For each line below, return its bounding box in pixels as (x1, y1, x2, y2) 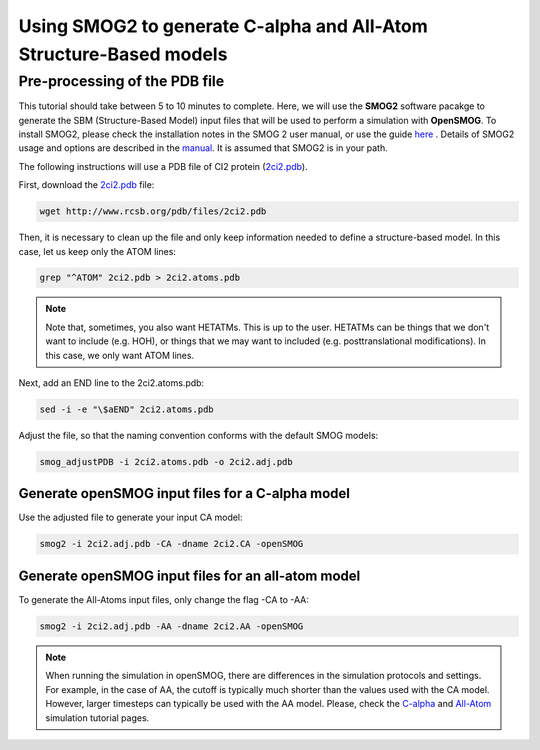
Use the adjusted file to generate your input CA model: (18, 511, 244, 524)
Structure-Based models (18, 43, 228, 65)
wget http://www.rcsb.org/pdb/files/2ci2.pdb (39, 206, 267, 217)
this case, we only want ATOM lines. (45, 349, 195, 361)
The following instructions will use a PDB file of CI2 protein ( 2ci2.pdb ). (18, 160, 309, 172)
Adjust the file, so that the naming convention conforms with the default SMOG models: (18, 430, 379, 441)
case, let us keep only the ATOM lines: (18, 245, 177, 257)
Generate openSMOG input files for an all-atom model (18, 567, 361, 584)
